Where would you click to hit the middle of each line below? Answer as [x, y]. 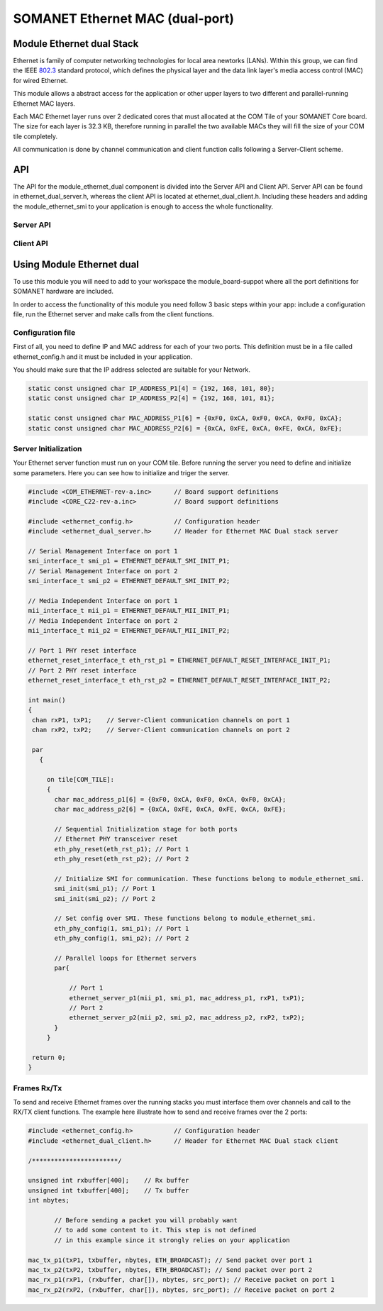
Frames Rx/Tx [38, 1088]
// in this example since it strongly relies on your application [172, 1240]
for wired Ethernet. [40, 80]
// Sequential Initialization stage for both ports [146, 829]
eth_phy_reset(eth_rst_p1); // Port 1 [122, 849]
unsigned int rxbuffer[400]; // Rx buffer [109, 1180]
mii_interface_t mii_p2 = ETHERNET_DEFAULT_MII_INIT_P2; [129, 631]
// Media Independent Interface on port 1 [103, 601]
